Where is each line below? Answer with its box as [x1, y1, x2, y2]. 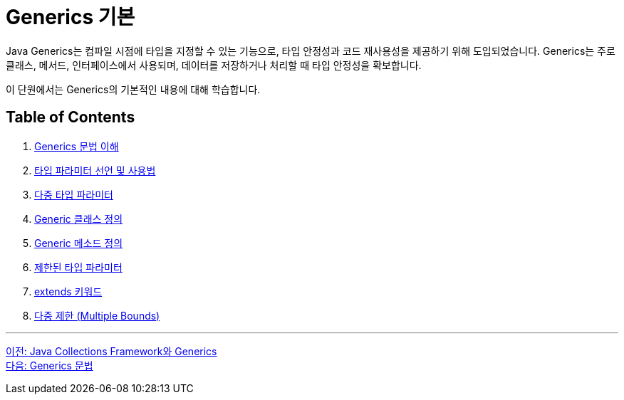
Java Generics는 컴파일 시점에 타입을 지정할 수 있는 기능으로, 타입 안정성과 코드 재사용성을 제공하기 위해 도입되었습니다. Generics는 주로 [6, 44, 615, 57]
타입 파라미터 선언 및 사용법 [34, 164, 156, 177]
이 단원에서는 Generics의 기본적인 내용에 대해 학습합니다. [6, 83, 261, 95]
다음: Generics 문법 [6, 359, 93, 372]
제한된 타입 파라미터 [34, 260, 123, 273]
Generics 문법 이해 [34, 140, 119, 152]
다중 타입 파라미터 [34, 188, 113, 201]
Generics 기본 [6, 5, 135, 29]
